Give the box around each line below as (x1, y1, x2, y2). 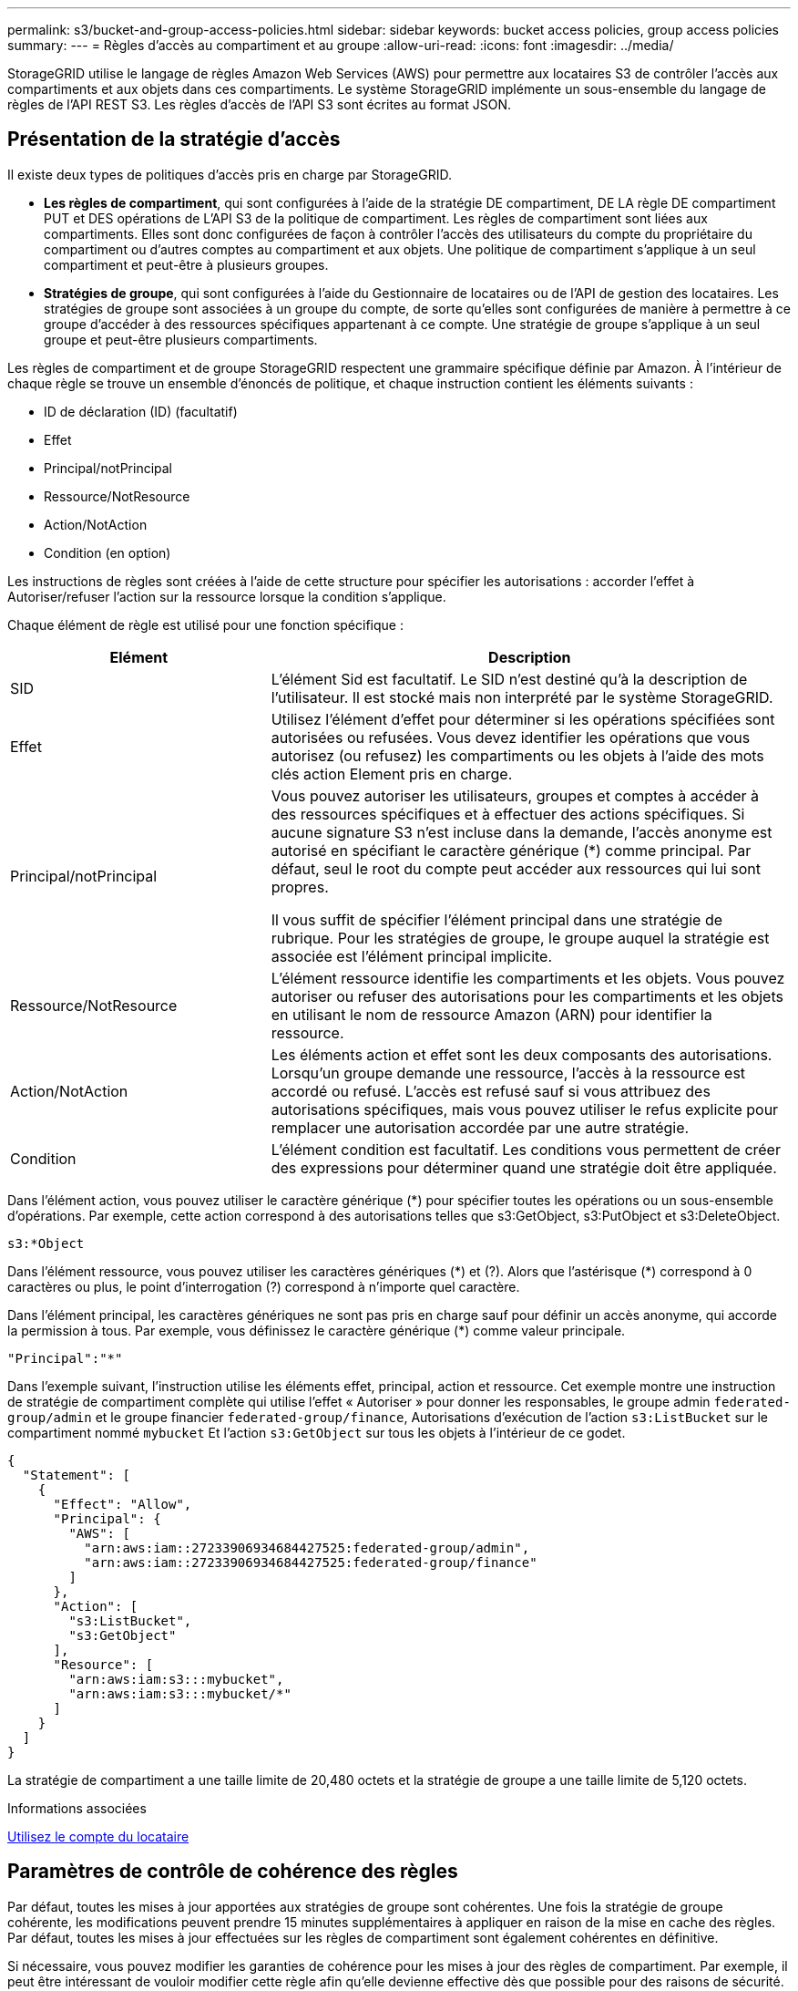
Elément (109, 647, 169, 666)
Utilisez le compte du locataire (7, 1828, 189, 1844)
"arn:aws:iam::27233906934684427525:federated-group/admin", (84, 1540, 530, 1555)
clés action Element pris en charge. (271, 764, 513, 783)
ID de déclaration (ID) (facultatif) (44, 403, 238, 419)
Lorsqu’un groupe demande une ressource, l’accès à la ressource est (271, 1063, 746, 1082)
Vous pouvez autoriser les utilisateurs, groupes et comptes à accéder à (271, 786, 760, 805)
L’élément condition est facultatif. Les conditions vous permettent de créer (271, 1140, 781, 1159)
